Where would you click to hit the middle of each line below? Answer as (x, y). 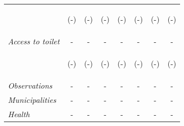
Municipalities (32, 100)
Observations (30, 85)
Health (19, 114)
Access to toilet (34, 41)
